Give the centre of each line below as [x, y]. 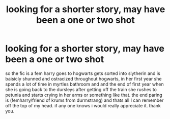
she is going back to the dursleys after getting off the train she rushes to [81, 89]
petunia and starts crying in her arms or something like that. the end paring [84, 95]
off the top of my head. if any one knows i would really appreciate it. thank [83, 105]
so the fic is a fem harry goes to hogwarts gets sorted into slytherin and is [83, 73]
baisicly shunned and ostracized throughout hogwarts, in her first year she [83, 78]
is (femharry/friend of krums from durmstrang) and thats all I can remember [84, 100]
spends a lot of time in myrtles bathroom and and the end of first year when [84, 84]
